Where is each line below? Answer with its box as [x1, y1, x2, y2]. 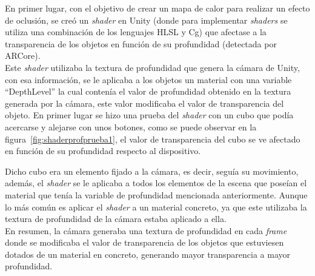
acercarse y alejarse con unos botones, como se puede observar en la [5, 120, 257, 133]
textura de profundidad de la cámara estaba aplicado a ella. [5, 212, 227, 225]
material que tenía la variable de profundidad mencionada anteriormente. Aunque [5, 188, 308, 201]
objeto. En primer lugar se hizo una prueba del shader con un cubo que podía [5, 109, 294, 121]
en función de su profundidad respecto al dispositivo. [5, 144, 201, 157]
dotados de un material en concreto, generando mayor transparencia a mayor [5, 247, 290, 260]
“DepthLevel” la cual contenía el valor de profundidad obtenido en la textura [5, 85, 291, 98]
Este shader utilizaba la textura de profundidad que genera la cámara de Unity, [5, 61, 300, 73]
